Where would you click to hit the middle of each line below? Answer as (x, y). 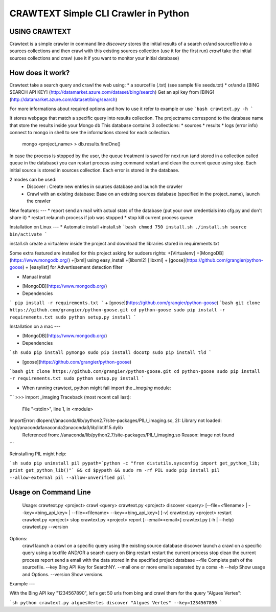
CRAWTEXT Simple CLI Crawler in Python (99, 13)
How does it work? (40, 72)
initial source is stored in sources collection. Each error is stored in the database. (95, 170)
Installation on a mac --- (35, 326)
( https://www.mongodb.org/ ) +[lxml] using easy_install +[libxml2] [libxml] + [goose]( (98, 260)
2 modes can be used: (33, 180)
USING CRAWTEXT (40, 31)
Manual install (37, 277)
